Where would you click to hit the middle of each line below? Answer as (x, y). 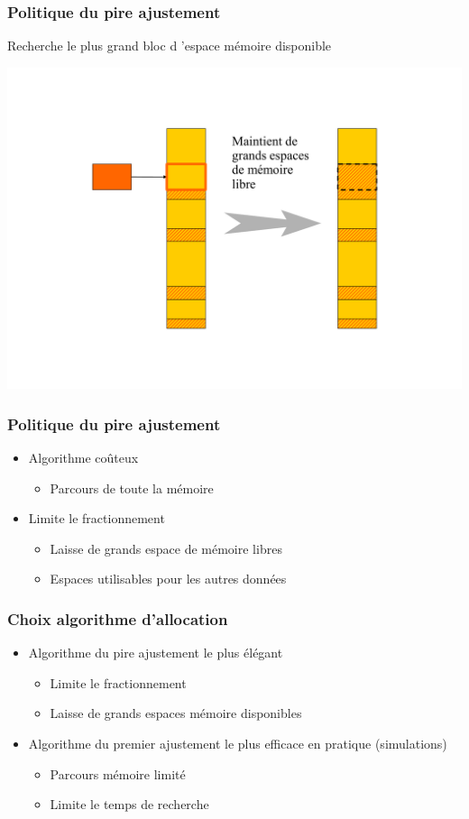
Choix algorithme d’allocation (118, 618)
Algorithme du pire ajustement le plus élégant (156, 653)
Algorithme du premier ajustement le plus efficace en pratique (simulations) (238, 743)
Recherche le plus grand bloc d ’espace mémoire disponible (170, 46)
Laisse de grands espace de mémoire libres (166, 548)
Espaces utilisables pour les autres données (168, 579)
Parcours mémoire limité (118, 773)
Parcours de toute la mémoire (132, 488)
